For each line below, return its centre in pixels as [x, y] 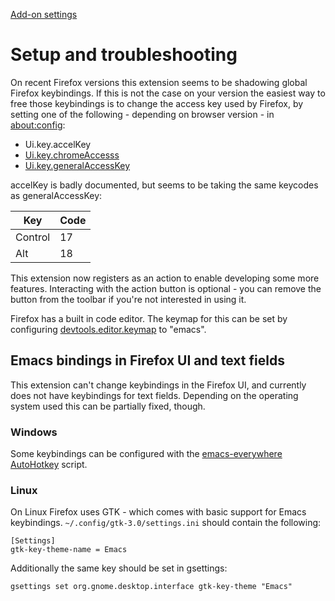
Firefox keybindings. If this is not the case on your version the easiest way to [168, 93]
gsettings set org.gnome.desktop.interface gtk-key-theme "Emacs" [151, 587]
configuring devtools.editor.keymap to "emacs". [108, 329]
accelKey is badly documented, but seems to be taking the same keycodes [164, 185]
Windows [34, 432]
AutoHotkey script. [49, 465]
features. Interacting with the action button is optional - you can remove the [166, 288]
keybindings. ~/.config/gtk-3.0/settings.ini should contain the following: [166, 523]
